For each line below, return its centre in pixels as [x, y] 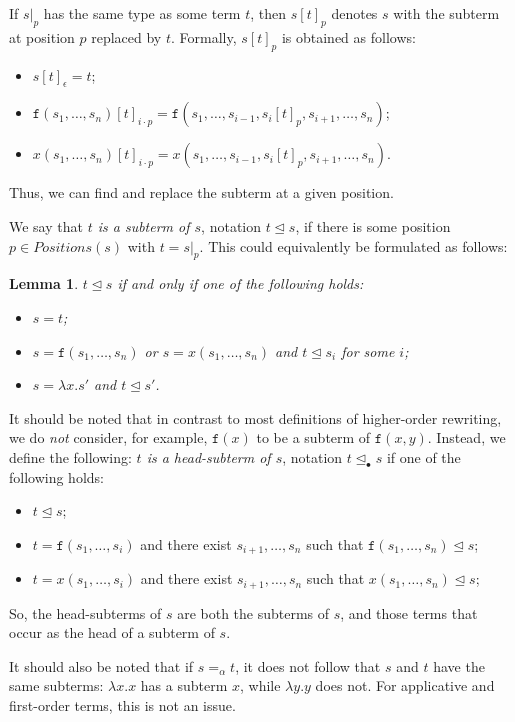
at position [42, 36]
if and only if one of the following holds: [240, 283]
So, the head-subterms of [85, 612]
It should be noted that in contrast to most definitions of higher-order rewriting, [255, 417]
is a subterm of [143, 225]
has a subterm [184, 685]
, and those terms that [409, 612]
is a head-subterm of [208, 456]
